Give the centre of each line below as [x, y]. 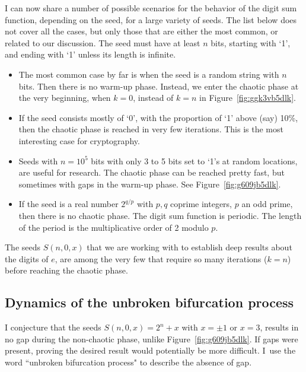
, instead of [153, 98]
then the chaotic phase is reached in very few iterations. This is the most [151, 129]
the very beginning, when [65, 98]
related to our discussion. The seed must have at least [103, 42]
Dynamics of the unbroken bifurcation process [149, 302]
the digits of [27, 258]
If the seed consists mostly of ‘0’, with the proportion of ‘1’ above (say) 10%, [158, 117]
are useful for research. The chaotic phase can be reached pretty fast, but [152, 172]
